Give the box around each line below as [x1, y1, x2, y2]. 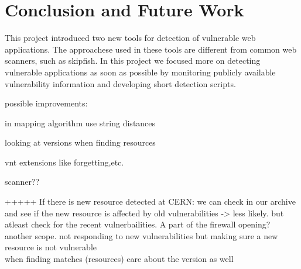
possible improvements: [5, 97, 88, 109]
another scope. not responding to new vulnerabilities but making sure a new [5, 229, 278, 242]
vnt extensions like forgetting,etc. [5, 156, 124, 168]
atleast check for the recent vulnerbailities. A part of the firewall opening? [5, 218, 271, 230]
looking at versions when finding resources [5, 136, 156, 149]
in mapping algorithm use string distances [5, 116, 156, 129]
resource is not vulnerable [5, 241, 97, 253]
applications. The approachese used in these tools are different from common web [5, 43, 297, 55]
